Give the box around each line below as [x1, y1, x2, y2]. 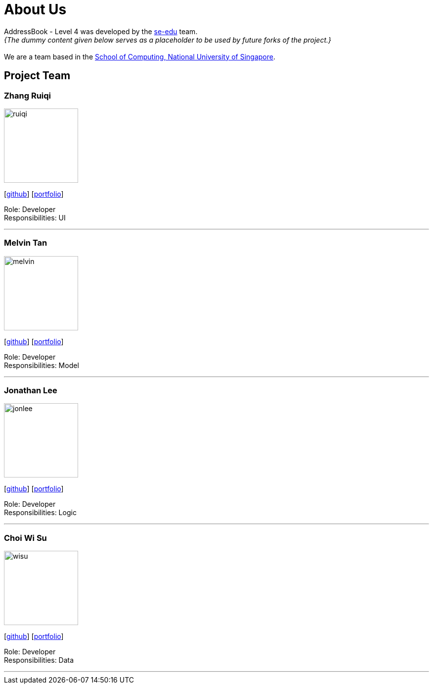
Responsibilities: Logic [4, 508, 77, 517]
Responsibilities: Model [4, 361, 79, 370]
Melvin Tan [4, 238, 47, 248]
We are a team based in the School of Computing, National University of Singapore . [4, 52, 276, 61]
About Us [4, 1, 67, 18]
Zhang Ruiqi [4, 90, 51, 101]
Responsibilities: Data [4, 656, 74, 665]
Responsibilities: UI [4, 213, 66, 222]
